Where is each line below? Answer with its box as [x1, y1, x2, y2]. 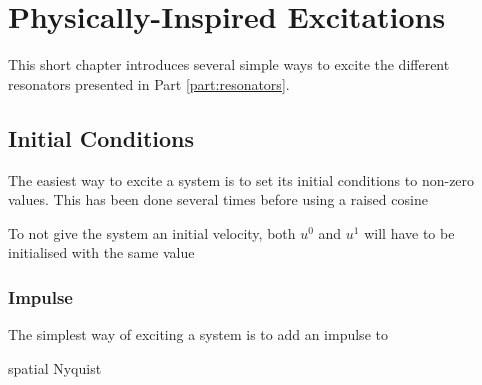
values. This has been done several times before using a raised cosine [8, 189, 428, 210]
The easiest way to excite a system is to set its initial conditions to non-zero [8, 169, 475, 190]
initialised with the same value [8, 242, 195, 263]
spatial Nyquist [8, 357, 102, 378]
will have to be [364, 222, 455, 243]
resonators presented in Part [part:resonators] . [8, 73, 290, 94]
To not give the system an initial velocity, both [8, 222, 296, 243]
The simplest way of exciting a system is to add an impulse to [8, 324, 388, 345]
